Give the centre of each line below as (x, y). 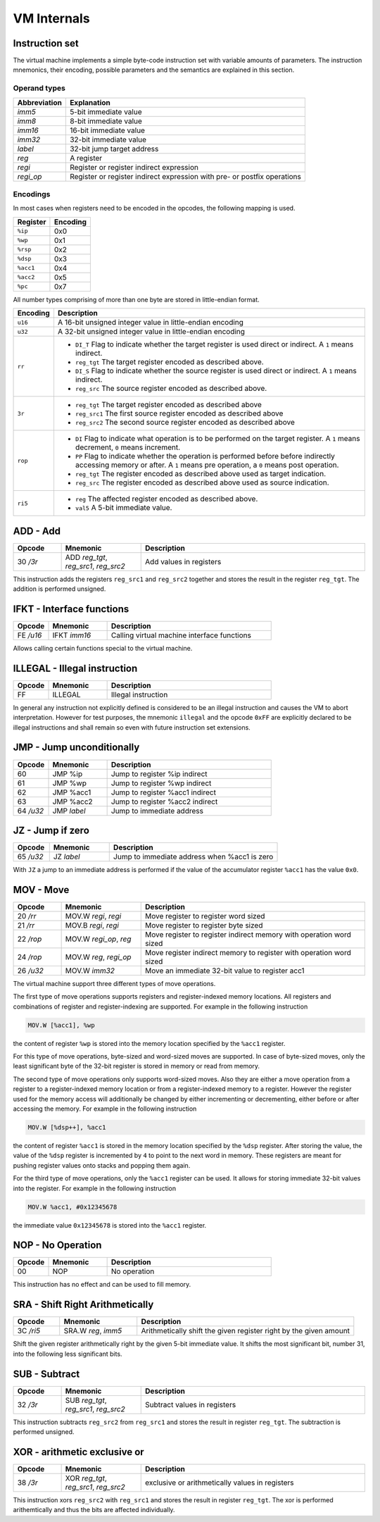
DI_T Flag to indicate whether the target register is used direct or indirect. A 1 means (214, 344)
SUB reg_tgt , (86, 1400)
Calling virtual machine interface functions (181, 635)
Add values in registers (183, 561)
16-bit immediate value (107, 130)
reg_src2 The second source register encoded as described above (185, 423)
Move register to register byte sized (204, 925)
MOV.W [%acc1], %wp (61, 1025)
